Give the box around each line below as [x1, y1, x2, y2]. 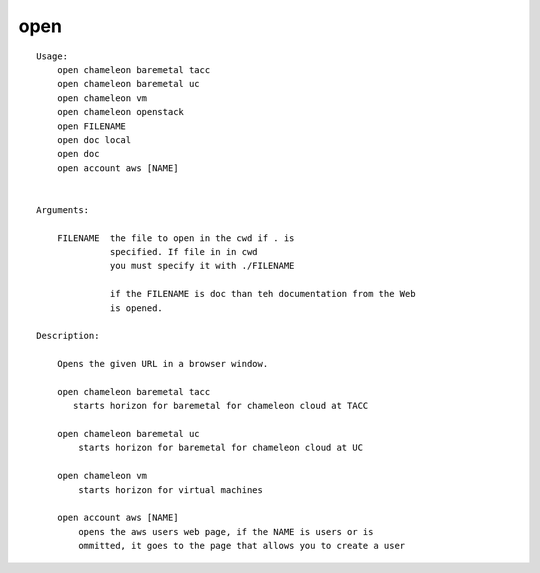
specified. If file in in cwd [110, 246, 259, 258]
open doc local [56, 134, 132, 145]
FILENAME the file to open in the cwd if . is [56, 232, 295, 244]
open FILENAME [56, 120, 127, 132]
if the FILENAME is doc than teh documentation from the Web [110, 288, 416, 300]
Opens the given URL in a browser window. [56, 358, 269, 370]
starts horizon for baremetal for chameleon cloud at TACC [73, 400, 369, 412]
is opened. [110, 302, 164, 314]
